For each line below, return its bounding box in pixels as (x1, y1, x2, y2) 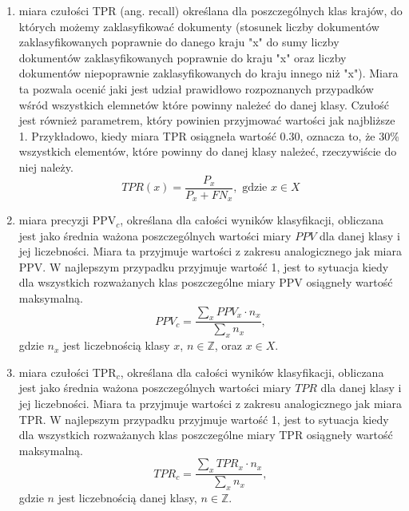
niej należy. (18, 158, 73, 175)
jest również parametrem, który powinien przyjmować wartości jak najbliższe (18, 112, 395, 129)
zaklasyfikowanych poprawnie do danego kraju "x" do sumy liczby (18, 34, 340, 50)
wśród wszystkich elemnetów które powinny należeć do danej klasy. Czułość (18, 96, 390, 113)
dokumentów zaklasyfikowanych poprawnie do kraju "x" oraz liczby (18, 49, 347, 65)
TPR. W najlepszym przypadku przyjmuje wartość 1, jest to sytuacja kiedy (18, 410, 389, 427)
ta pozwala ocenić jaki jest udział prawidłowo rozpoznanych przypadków (18, 80, 374, 97)
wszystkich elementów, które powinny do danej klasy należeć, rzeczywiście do (18, 143, 397, 160)
